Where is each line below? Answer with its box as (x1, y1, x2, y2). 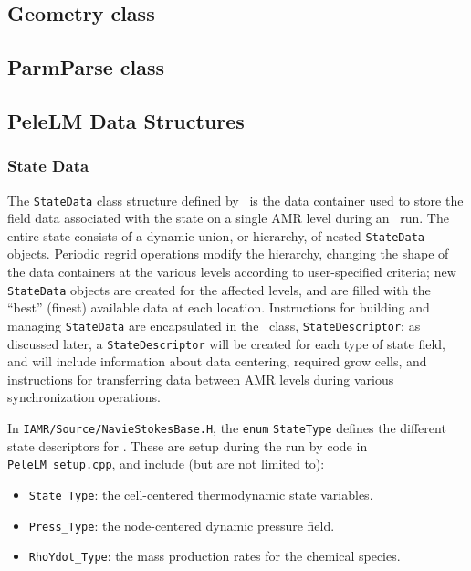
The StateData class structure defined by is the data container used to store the (7, 190, 464, 209)
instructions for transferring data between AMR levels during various (7, 369, 394, 388)
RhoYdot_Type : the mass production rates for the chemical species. (28, 546, 401, 566)
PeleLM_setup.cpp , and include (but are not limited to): (7, 454, 325, 473)
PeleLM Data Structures (7, 106, 245, 134)
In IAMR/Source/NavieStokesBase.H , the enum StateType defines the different (7, 418, 446, 437)
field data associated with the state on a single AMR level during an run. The (7, 208, 449, 227)
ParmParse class (7, 53, 165, 81)
